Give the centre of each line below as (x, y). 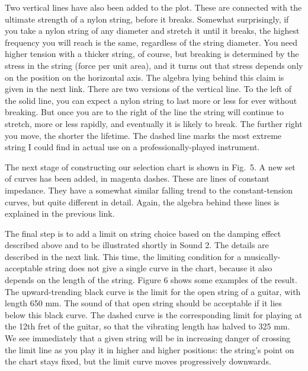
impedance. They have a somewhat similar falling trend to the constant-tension (149, 190)
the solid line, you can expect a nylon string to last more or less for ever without (151, 100)
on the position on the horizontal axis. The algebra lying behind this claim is (145, 77)
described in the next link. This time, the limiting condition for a (123, 256)
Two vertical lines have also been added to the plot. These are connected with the (153, 7)
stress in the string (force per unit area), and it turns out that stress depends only (154, 65)
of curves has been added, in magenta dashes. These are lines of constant (137, 178)
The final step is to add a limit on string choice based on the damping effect (143, 233)
